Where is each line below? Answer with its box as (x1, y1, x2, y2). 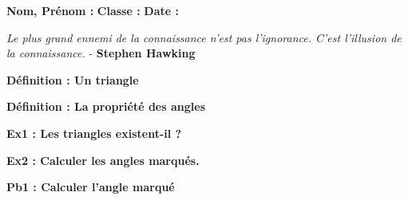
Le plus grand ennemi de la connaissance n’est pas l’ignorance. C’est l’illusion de (6, 29, 402, 45)
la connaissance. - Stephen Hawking (6, 45, 196, 61)
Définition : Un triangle (6, 71, 139, 88)
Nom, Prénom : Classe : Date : (6, 2, 179, 18)
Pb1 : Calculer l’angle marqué (6, 178, 175, 195)
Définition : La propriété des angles (6, 98, 205, 115)
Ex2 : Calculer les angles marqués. (6, 151, 200, 168)
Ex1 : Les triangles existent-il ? (6, 124, 182, 141)
